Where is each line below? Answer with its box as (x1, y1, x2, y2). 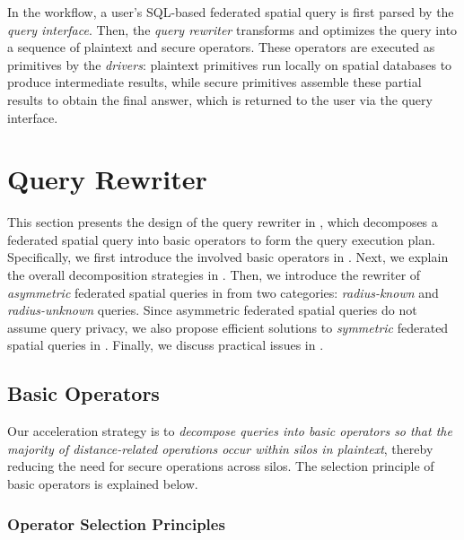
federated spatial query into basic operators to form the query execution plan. (7, 230, 435, 248)
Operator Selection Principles (7, 512, 225, 535)
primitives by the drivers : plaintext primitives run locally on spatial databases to (7, 55, 452, 74)
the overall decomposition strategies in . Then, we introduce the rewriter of (7, 266, 421, 284)
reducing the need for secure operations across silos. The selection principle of (7, 457, 434, 475)
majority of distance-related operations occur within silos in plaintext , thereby (7, 439, 433, 457)
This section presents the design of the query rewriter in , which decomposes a (7, 213, 438, 231)
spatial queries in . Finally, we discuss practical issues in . (7, 335, 324, 354)
